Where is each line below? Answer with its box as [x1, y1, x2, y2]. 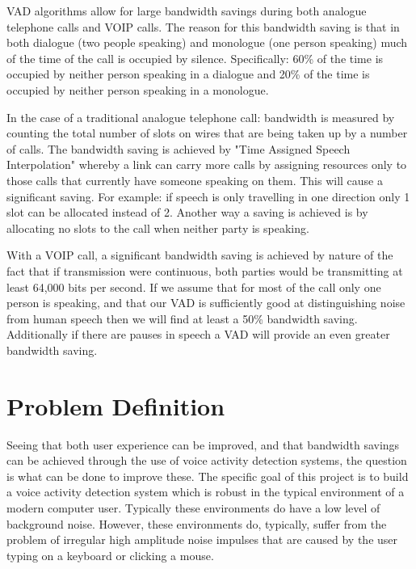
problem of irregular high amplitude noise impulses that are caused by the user [6, 531, 398, 548]
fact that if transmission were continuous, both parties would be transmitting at [6, 262, 403, 279]
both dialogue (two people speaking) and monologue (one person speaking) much [6, 34, 408, 51]
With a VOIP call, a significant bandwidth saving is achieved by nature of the [6, 247, 393, 263]
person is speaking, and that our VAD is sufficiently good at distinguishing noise [6, 294, 405, 311]
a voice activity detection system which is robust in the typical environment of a [6, 483, 405, 500]
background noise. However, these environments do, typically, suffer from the [6, 515, 387, 532]
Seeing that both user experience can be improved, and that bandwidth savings [6, 436, 400, 453]
